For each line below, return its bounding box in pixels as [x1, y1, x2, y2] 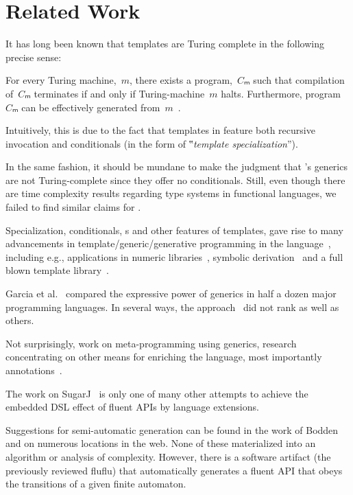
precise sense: [5, 49, 62, 64]
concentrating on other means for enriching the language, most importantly [5, 349, 322, 364]
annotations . [5, 363, 62, 377]
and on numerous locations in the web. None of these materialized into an [5, 436, 316, 450]
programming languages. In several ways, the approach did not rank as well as [5, 299, 339, 314]
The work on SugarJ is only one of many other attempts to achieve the [5, 386, 308, 400]
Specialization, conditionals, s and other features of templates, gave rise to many [5, 222, 343, 237]
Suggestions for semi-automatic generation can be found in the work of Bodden [5, 422, 339, 437]
